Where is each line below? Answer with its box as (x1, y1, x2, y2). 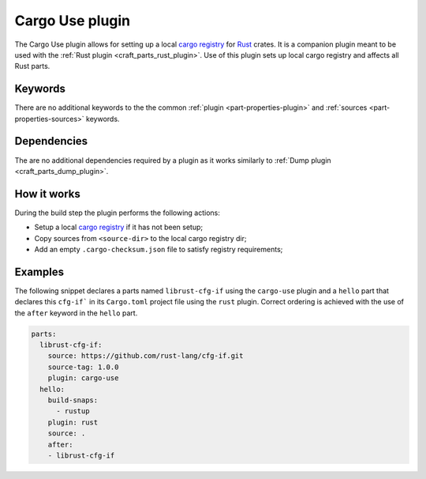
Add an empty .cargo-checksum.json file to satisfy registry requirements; (34, 245, 283, 254)
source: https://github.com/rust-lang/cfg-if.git (47, 352, 244, 360)
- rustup (56, 407, 90, 416)
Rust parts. (14, 62, 50, 71)
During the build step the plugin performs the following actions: (14, 208, 221, 217)
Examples (14, 265, 65, 278)
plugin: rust (47, 417, 99, 427)
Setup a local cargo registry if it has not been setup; (34, 222, 204, 232)
